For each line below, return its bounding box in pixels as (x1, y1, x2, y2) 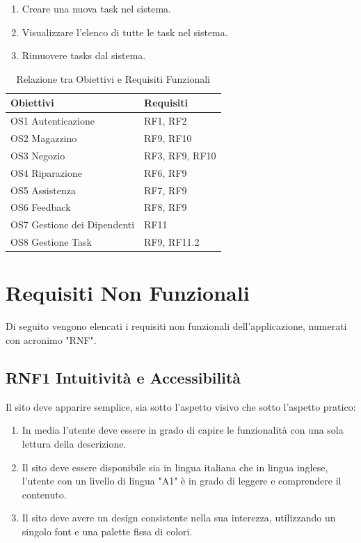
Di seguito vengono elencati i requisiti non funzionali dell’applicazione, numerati (6, 319, 347, 333)
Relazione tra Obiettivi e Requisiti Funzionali (16, 71, 210, 86)
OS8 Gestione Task (10, 235, 92, 249)
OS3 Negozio (10, 148, 65, 162)
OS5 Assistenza (10, 182, 76, 197)
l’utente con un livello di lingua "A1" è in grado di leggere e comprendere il (22, 473, 342, 488)
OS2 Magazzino (10, 131, 77, 145)
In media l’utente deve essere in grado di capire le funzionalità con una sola (22, 423, 344, 437)
